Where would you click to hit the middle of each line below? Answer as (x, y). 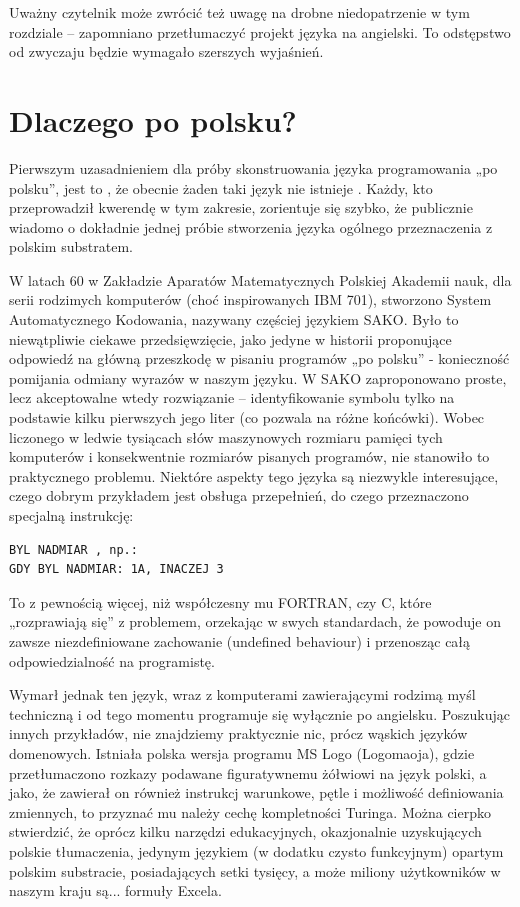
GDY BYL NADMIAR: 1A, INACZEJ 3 (116, 569)
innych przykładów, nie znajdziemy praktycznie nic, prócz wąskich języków (238, 733)
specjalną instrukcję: (71, 515)
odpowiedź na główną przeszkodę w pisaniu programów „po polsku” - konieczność (259, 358)
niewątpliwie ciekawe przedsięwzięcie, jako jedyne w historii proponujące (230, 338)
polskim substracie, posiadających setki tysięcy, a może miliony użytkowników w (255, 870)
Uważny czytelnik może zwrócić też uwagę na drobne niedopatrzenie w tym (239, 12)
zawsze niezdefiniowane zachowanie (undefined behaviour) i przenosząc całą (240, 640)
